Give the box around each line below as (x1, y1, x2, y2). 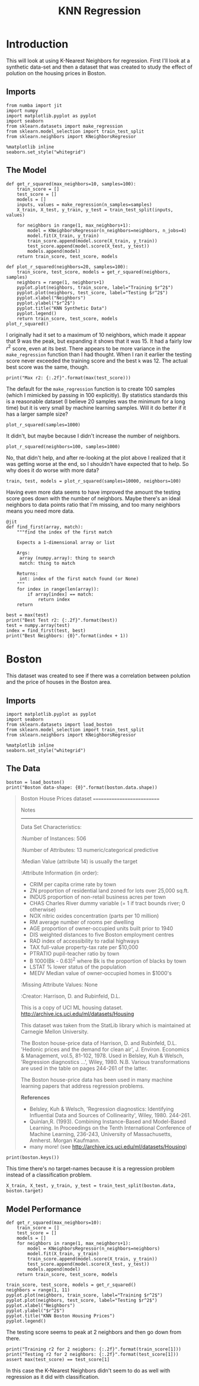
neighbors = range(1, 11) (6, 1287, 70, 1293)
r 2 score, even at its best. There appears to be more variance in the (6, 343, 171, 352)
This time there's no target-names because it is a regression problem (6, 1165, 175, 1172)
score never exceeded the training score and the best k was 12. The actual (6, 357, 188, 365)
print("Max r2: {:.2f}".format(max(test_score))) (6, 375, 131, 381)
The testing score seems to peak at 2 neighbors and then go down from (6, 1329, 182, 1336)
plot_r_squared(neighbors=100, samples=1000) (6, 444, 120, 450)
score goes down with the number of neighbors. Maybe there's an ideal (6, 495, 181, 502)
